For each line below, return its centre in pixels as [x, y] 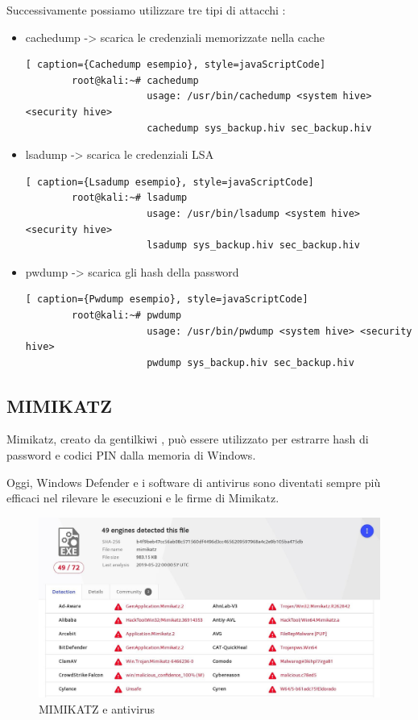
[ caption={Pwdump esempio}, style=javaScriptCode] [167, 300]
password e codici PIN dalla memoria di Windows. [131, 455]
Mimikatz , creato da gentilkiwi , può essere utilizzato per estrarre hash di [188, 439]
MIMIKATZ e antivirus [97, 708]
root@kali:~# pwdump [127, 315]
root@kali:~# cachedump [135, 80]
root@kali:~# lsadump [130, 198]
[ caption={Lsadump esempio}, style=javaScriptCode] [170, 182]
